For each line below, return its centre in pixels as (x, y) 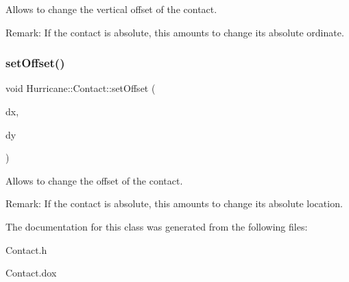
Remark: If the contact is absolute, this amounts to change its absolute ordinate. (175, 32)
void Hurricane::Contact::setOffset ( (81, 88)
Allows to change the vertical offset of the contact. (111, 9)
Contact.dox (31, 273)
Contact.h (26, 249)
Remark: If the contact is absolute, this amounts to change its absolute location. (174, 203)
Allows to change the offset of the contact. (94, 180)
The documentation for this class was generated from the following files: (157, 226)
